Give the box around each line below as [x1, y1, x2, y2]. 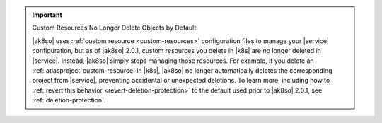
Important [32, 11, 63, 19]
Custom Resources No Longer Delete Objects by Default [32, 23, 197, 32]
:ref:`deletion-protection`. [32, 96, 106, 105]
